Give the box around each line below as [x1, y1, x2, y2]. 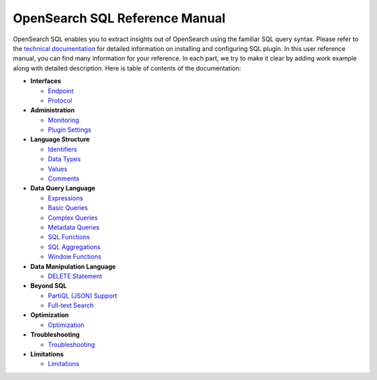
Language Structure [30, 135, 90, 144]
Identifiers [47, 145, 77, 153]
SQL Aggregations [47, 243, 101, 251]
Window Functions [47, 252, 101, 261]
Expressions [47, 194, 84, 202]
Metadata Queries [47, 223, 100, 231]
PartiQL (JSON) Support [47, 291, 118, 300]
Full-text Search [47, 301, 94, 310]
